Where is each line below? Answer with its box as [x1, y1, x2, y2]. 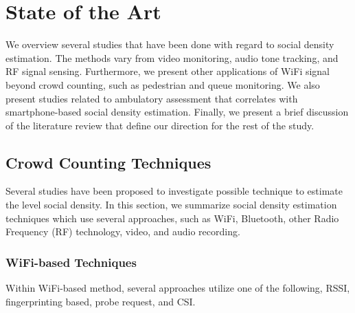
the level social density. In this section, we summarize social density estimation [5, 197, 337, 212]
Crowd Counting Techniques [5, 151, 211, 173]
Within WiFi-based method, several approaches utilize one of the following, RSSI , [5, 281, 350, 295]
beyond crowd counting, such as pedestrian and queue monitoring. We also [5, 77, 320, 91]
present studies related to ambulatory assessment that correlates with [5, 91, 298, 105]
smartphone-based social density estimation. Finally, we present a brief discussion [5, 105, 349, 119]
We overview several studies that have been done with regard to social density [5, 37, 334, 52]
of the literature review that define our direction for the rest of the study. [5, 118, 314, 132]
